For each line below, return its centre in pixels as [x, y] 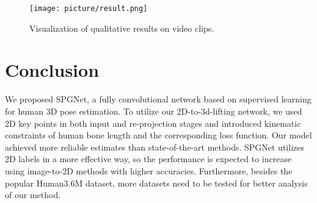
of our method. [33, 195]
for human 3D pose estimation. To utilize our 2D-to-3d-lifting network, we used [154, 111]
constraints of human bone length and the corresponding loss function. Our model [158, 135]
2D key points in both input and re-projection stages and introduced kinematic [153, 123]
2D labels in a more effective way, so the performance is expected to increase [148, 159]
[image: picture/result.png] [89, 9]
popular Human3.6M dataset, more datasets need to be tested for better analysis [156, 183]
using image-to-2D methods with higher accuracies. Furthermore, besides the [149, 170]
